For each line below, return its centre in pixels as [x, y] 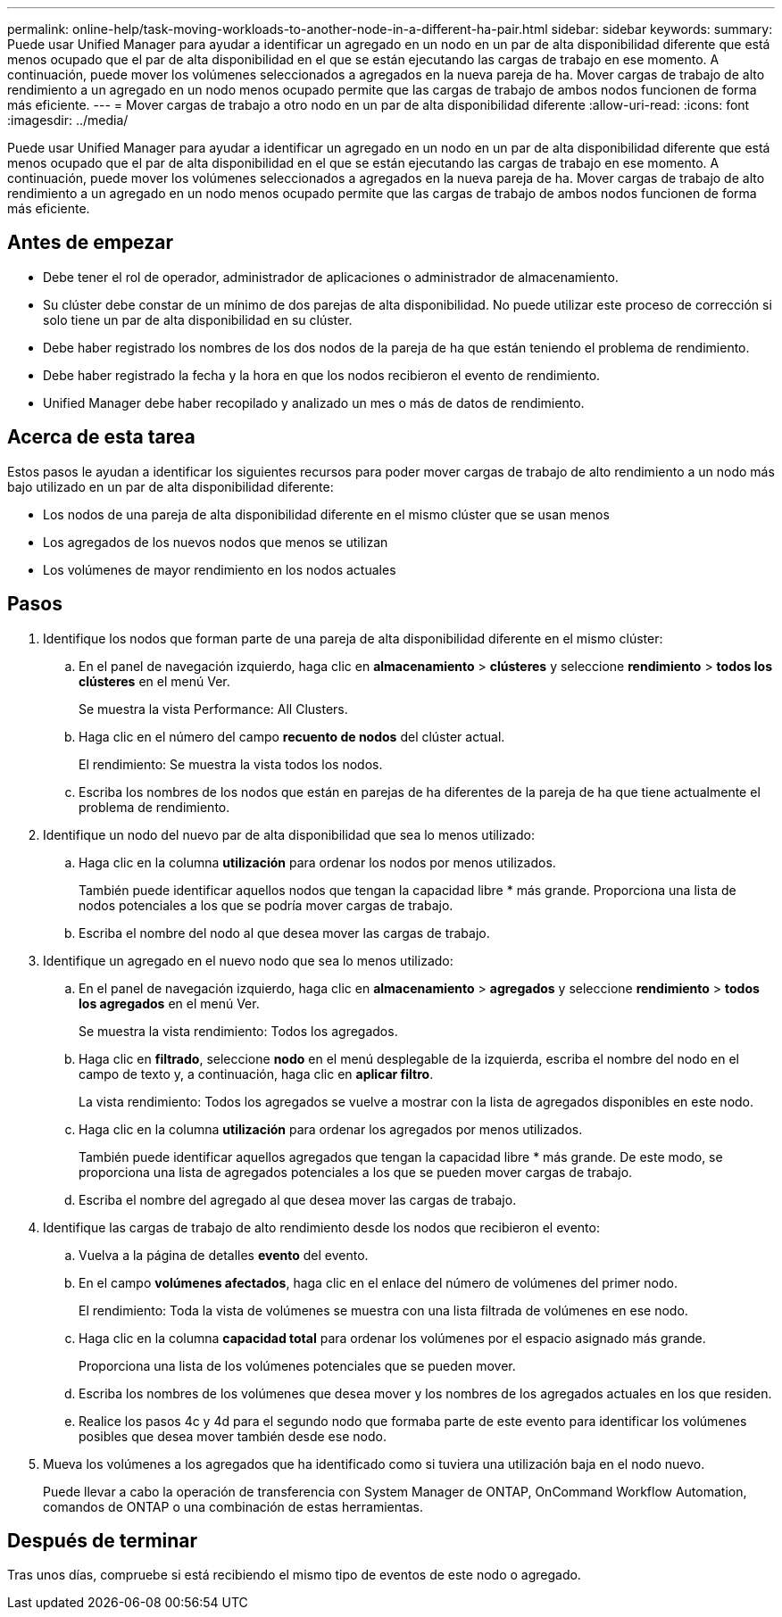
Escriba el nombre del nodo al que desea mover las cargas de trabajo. [284, 933]
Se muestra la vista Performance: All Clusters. [213, 709]
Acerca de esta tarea [101, 437]
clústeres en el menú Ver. [154, 681]
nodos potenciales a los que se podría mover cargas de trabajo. [266, 905]
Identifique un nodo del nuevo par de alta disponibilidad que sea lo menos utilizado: [289, 834]
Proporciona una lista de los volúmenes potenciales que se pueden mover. [297, 1365]
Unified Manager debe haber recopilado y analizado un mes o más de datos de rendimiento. [314, 402]
